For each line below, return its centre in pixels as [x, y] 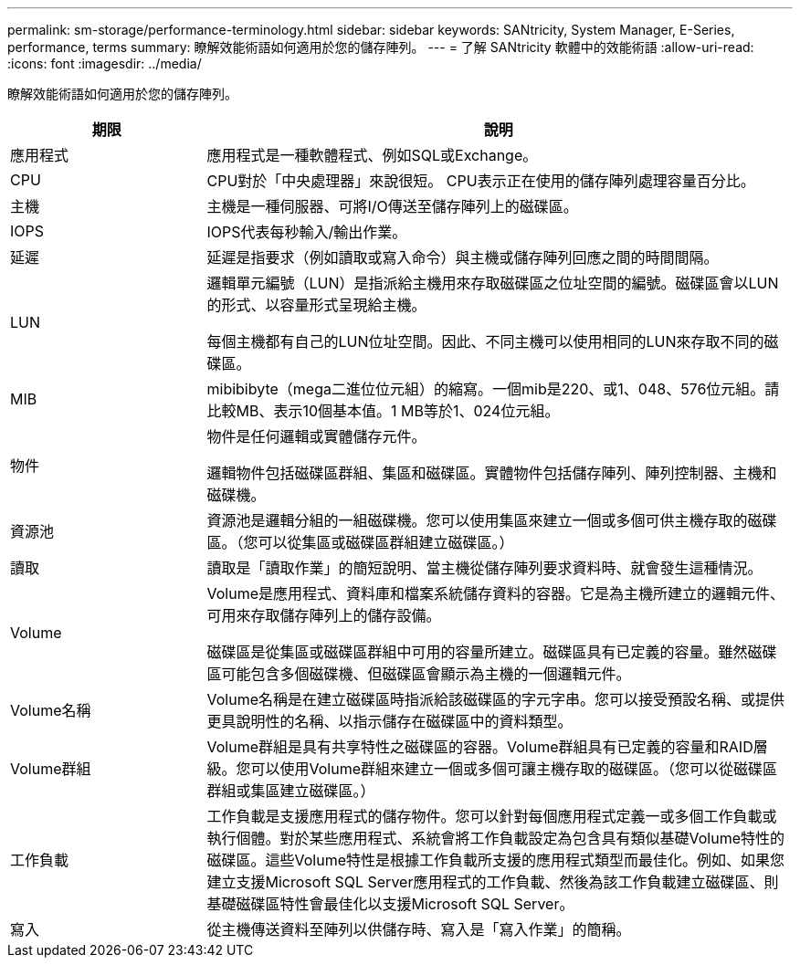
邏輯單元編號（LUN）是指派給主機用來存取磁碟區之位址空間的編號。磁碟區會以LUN [493, 283]
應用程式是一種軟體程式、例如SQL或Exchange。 [372, 155]
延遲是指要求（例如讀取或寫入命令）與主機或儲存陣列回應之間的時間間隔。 [463, 257]
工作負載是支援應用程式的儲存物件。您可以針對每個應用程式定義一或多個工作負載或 [492, 816]
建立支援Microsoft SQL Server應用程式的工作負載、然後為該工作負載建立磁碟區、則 [493, 882]
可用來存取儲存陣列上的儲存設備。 [324, 615]
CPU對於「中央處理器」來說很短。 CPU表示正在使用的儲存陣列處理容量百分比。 [481, 181]
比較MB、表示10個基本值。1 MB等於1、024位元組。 [383, 411]
